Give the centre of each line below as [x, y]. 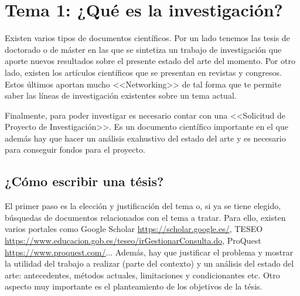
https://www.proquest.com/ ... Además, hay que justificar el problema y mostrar [149, 252]
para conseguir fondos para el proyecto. [75, 149]
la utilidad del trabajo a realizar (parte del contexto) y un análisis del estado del [149, 263]
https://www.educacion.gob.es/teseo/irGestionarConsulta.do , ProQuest [133, 240]
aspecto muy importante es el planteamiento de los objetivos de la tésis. [134, 286]
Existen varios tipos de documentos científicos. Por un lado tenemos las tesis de [147, 38]
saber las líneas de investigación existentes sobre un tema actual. [121, 95]
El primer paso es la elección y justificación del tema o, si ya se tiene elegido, [143, 206]
